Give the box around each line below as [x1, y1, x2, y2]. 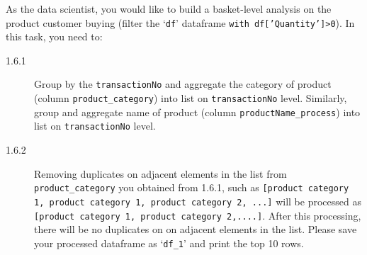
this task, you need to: [6, 29, 103, 44]
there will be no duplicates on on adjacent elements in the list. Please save [34, 222, 357, 237]
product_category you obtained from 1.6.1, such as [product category [34, 180, 349, 195]
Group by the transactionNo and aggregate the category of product [34, 76, 332, 91]
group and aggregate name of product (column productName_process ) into [34, 104, 361, 119]
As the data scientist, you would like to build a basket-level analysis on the [6, 1, 332, 16]
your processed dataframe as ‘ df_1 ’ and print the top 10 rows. [34, 235, 304, 250]
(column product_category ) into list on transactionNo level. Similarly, [34, 91, 347, 106]
